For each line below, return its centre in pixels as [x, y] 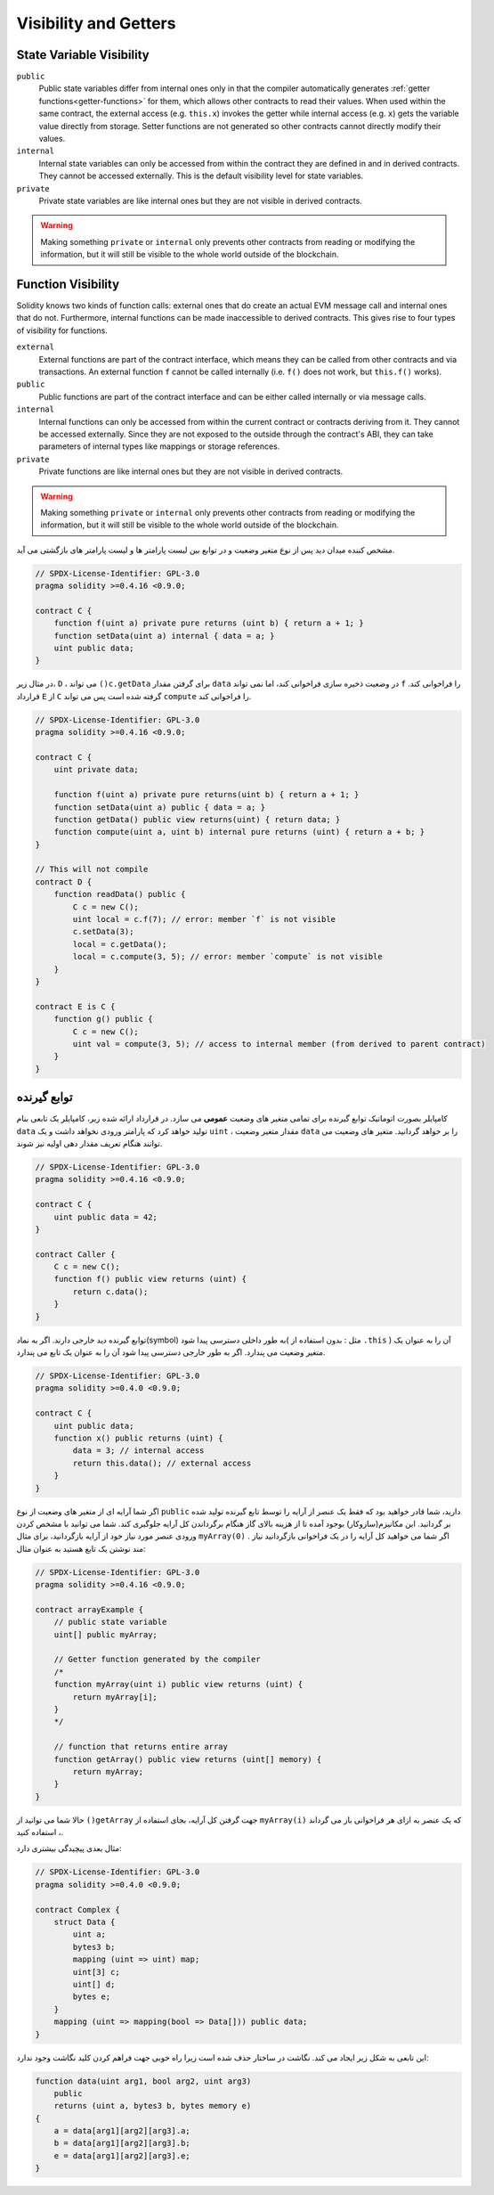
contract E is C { [75, 1006]
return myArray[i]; [115, 1697]
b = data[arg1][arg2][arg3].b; [122, 2143]
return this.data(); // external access [162, 1463]
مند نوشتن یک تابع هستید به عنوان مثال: [81, 1548]
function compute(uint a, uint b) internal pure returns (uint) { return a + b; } [239, 832]
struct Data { [85, 1922]
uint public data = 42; [105, 1217]
